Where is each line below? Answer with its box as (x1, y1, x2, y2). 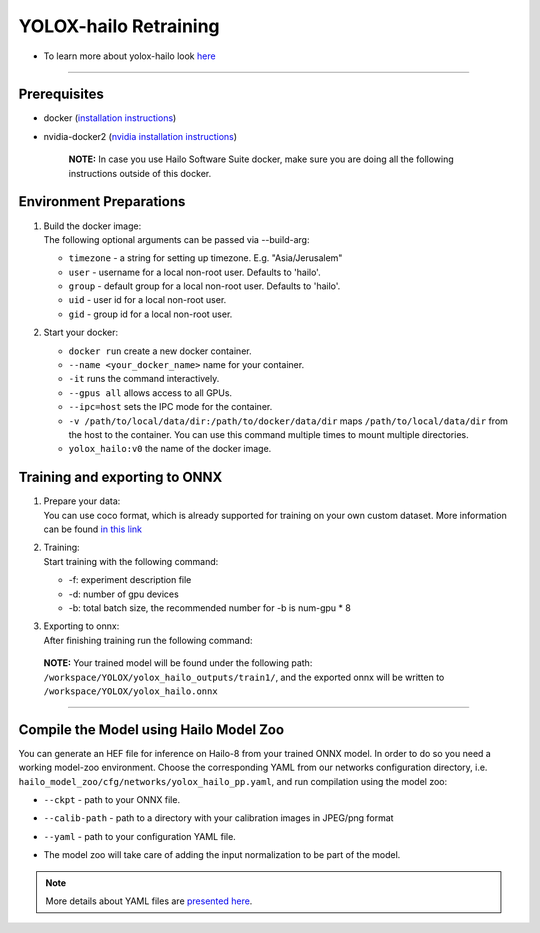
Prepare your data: (43, 495, 121, 507)
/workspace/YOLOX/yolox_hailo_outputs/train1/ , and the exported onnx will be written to (43, 671, 445, 683)
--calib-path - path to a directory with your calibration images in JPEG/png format (43, 812, 394, 824)
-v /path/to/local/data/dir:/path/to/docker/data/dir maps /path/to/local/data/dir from (68, 415, 509, 427)
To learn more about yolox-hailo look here (43, 50, 216, 62)
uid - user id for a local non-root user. (68, 294, 227, 306)
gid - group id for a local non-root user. (68, 308, 233, 320)
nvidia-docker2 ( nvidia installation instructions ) (43, 130, 238, 142)
